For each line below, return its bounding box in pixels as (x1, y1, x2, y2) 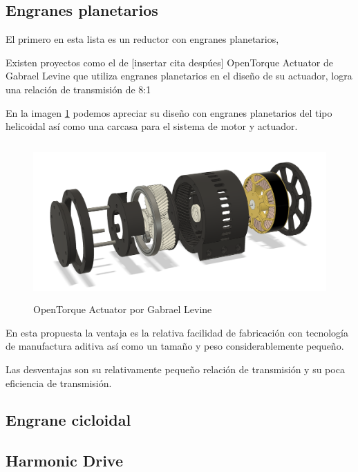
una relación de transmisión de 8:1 (6, 82, 151, 96)
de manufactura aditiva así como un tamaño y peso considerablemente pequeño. (6, 339, 344, 353)
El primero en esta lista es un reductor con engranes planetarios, (6, 32, 279, 46)
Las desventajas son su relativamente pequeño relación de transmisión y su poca (6, 361, 345, 376)
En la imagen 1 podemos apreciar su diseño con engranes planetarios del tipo (6, 105, 332, 120)
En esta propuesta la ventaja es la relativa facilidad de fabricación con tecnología (6, 325, 348, 339)
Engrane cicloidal (6, 409, 131, 431)
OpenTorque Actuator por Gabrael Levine (33, 302, 212, 317)
